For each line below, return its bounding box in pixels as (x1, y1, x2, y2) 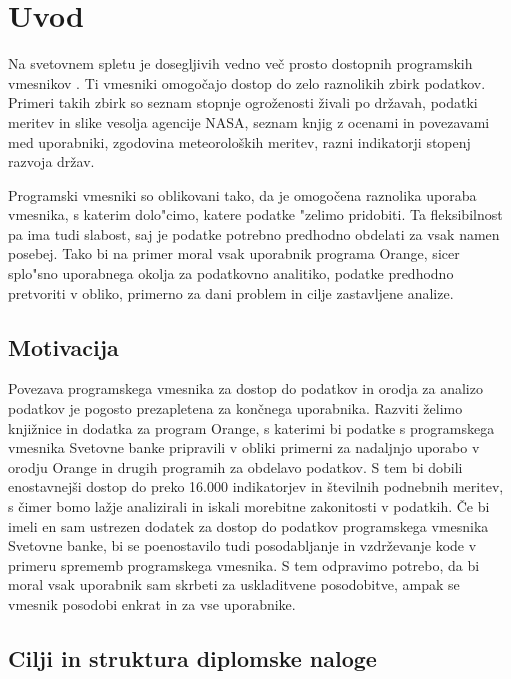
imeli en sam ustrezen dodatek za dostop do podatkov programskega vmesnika (8, 515, 489, 536)
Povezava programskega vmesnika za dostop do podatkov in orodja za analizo (8, 378, 483, 399)
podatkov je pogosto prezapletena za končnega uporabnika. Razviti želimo (8, 398, 463, 419)
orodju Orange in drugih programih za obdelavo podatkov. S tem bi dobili (8, 456, 463, 477)
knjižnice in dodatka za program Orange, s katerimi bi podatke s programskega (8, 417, 495, 438)
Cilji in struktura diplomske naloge (8, 642, 377, 673)
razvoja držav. (8, 151, 95, 172)
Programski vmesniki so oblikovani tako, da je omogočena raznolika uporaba (8, 184, 477, 205)
